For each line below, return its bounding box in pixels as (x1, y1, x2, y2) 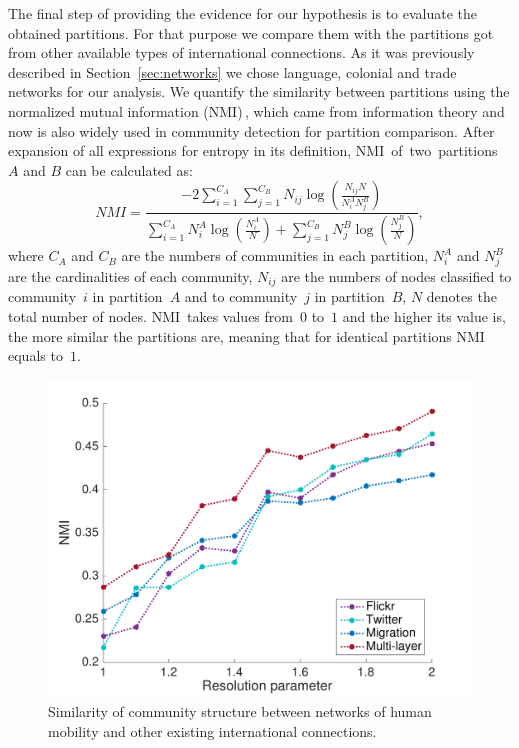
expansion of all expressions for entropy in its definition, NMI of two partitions (8, 140, 498, 161)
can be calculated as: (65, 159, 193, 180)
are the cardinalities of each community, (8, 265, 253, 286)
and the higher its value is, (342, 306, 506, 326)
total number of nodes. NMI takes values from (8, 306, 293, 326)
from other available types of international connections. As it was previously (8, 42, 475, 63)
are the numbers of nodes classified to (281, 265, 512, 286)
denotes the (426, 286, 497, 307)
